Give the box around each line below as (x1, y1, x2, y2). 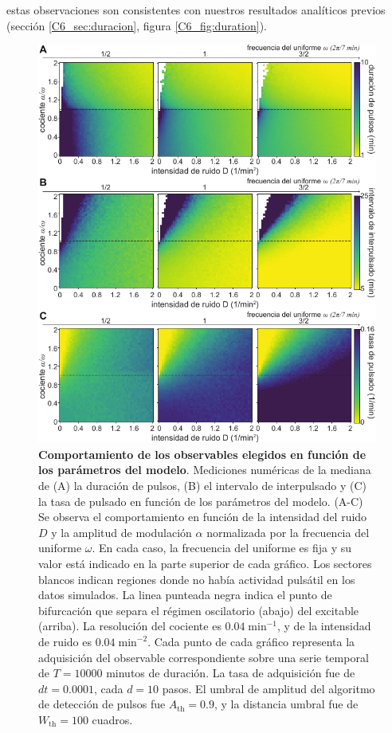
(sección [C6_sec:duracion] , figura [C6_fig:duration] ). (6, 17, 268, 33)
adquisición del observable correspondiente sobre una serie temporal (38, 649, 369, 665)
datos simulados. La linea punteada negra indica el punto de (38, 586, 332, 603)
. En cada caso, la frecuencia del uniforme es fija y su (92, 539, 352, 556)
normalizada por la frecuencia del (206, 523, 370, 540)
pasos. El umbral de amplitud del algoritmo (162, 680, 375, 696)
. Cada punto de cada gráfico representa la (147, 633, 355, 649)
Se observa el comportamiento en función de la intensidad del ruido (38, 508, 367, 525)
